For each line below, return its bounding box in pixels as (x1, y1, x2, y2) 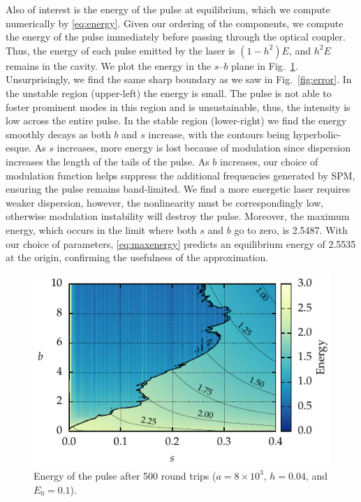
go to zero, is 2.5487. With (234, 222, 348, 237)
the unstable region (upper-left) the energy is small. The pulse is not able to (6, 85, 332, 100)
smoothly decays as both (6, 126, 111, 141)
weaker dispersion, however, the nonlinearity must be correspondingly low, (6, 195, 324, 209)
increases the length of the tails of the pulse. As (6, 154, 209, 168)
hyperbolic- (293, 126, 341, 141)
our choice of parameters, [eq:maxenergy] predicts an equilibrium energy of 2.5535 (6, 236, 356, 251)
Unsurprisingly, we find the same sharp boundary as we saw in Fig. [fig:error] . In (6, 72, 352, 87)
